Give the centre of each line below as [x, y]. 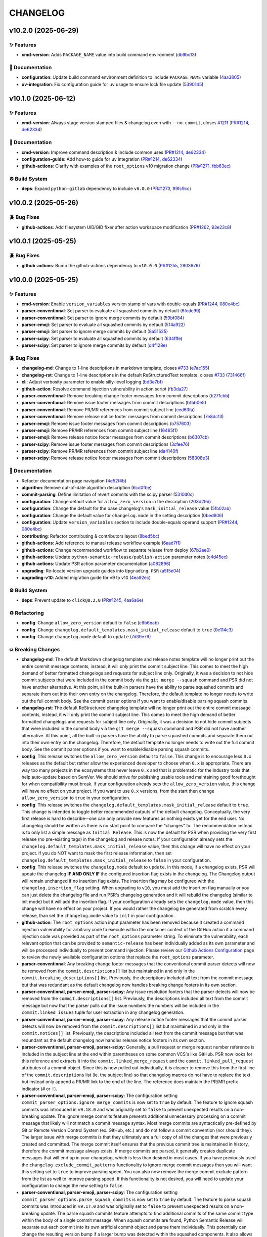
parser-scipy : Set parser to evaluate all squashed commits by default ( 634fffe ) [102, 338]
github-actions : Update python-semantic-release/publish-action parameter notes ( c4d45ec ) [125, 557]
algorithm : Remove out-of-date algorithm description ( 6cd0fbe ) [87, 488]
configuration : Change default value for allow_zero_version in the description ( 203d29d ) [116, 501]
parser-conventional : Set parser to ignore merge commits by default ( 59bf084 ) [103, 318]
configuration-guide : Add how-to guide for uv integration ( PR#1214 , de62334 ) [102, 159]
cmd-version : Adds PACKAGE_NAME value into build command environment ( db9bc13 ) [109, 55]
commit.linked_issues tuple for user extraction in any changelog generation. [103, 1012]
